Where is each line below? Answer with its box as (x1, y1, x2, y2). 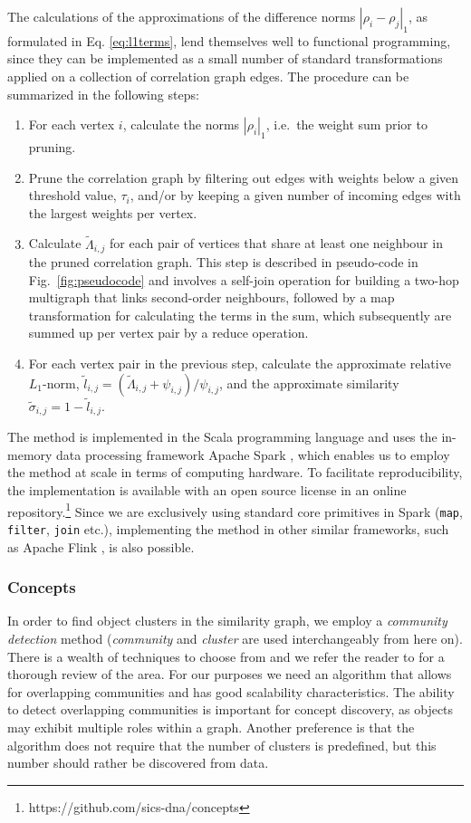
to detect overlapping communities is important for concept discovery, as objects (7, 700, 454, 719)
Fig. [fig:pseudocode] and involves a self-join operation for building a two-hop (28, 270, 459, 289)
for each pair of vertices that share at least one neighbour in (110, 234, 443, 253)
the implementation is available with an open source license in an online (7, 481, 407, 500)
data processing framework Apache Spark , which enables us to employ (56, 445, 450, 464)
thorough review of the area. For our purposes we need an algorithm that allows (7, 665, 452, 684)
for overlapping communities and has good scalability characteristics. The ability (7, 682, 455, 701)
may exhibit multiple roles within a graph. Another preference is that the (7, 717, 415, 736)
